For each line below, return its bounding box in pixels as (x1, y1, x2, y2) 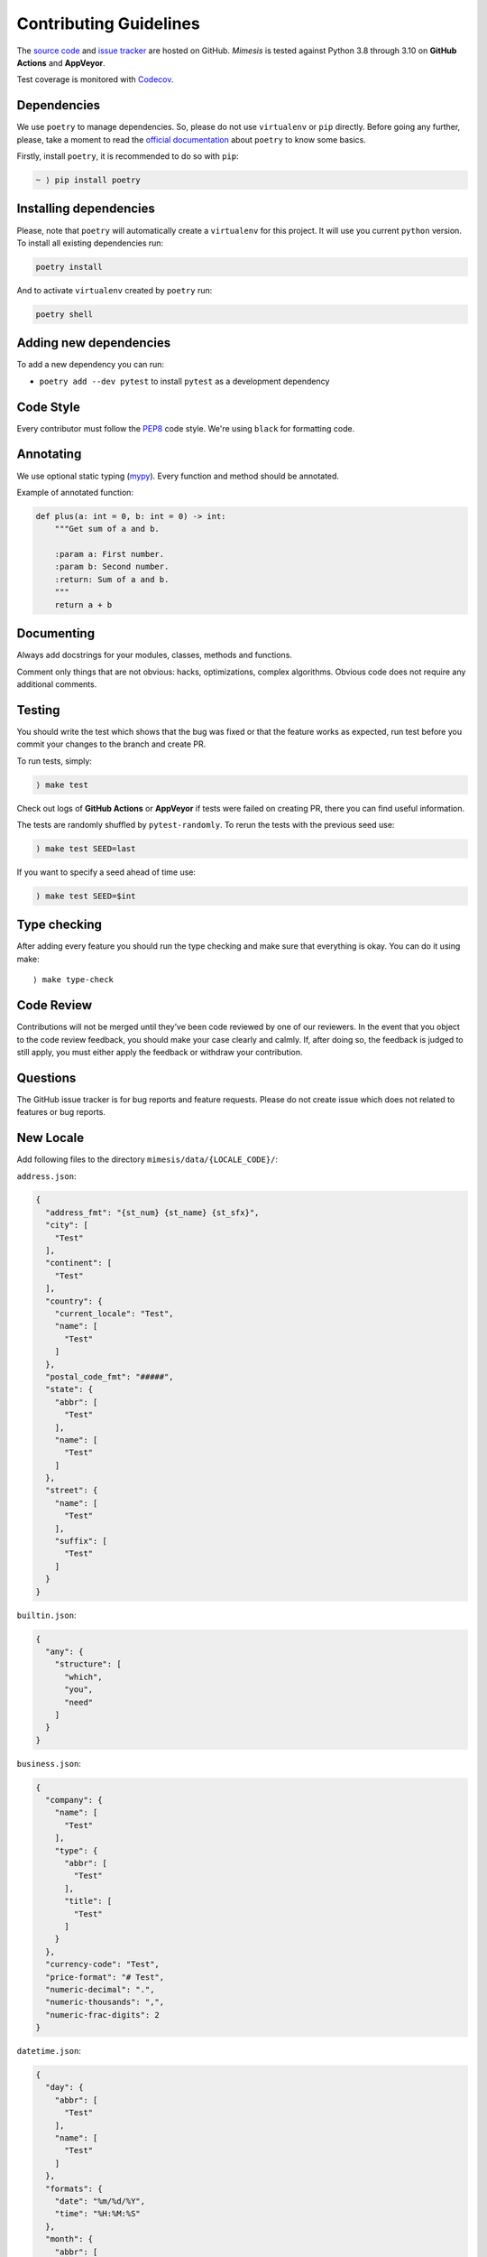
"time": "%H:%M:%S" (54, 2208, 142, 2219)
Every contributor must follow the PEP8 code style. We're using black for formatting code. (16, 423, 355, 433)
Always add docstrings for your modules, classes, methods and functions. (16, 650, 293, 661)
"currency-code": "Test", (45, 1959, 160, 1970)
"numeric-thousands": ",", (45, 1997, 165, 2008)
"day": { (45, 2082, 84, 2093)
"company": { (45, 1795, 103, 1806)
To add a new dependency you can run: (16, 359, 165, 370)
